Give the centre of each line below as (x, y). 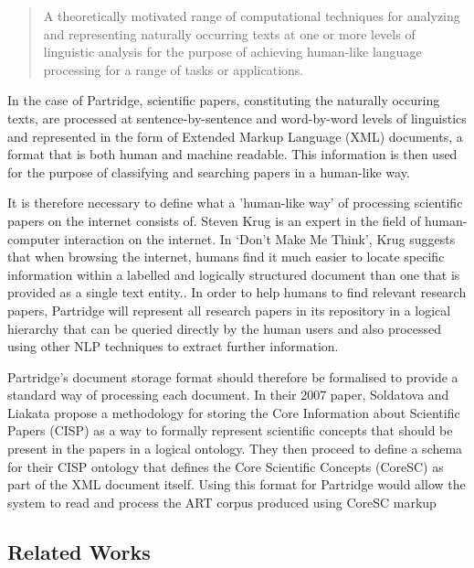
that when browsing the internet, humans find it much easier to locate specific (226, 257)
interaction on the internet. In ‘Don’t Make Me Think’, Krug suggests (260, 238)
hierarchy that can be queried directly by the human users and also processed (225, 328)
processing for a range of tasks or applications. (174, 69)
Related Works (79, 551)
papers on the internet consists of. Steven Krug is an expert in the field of (214, 220)
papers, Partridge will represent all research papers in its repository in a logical (229, 310)
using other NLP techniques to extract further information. (173, 346)
